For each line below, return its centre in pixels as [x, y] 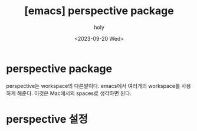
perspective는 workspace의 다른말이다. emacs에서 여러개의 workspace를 [93, 86]
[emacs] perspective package [99, 11]
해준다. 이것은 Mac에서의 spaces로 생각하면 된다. [74, 93]
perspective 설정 [47, 119]
